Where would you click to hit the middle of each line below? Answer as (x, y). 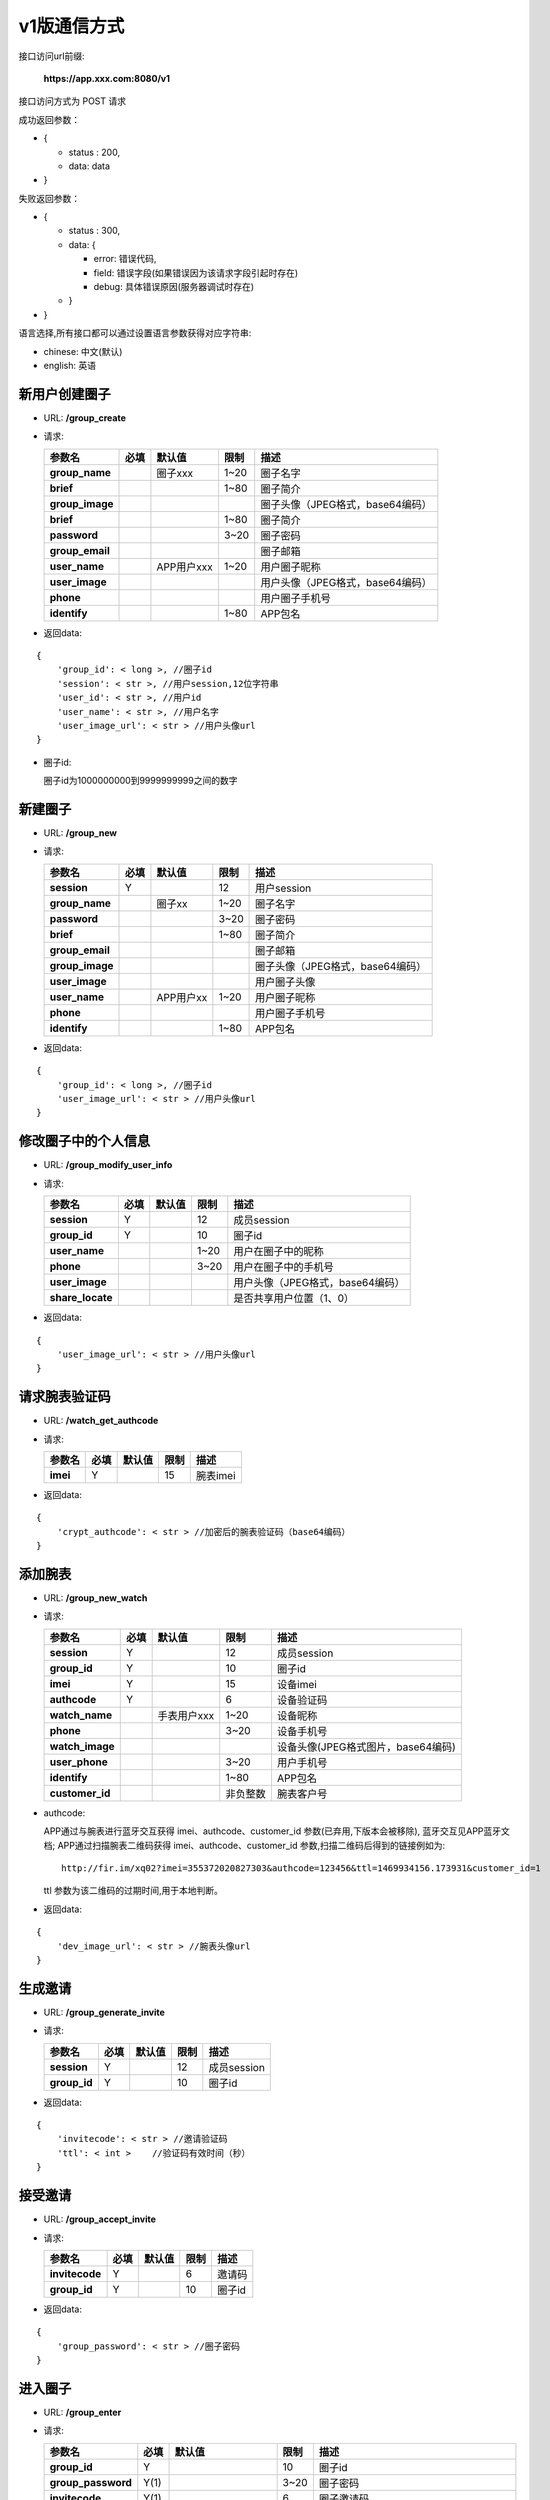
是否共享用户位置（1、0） (294, 1298)
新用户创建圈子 (64, 393)
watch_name (81, 1715)
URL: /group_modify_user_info (108, 1165)
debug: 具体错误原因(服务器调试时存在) (174, 287)
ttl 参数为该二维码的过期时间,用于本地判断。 (133, 1891)
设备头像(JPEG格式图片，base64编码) (366, 1747)
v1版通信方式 (71, 26)
